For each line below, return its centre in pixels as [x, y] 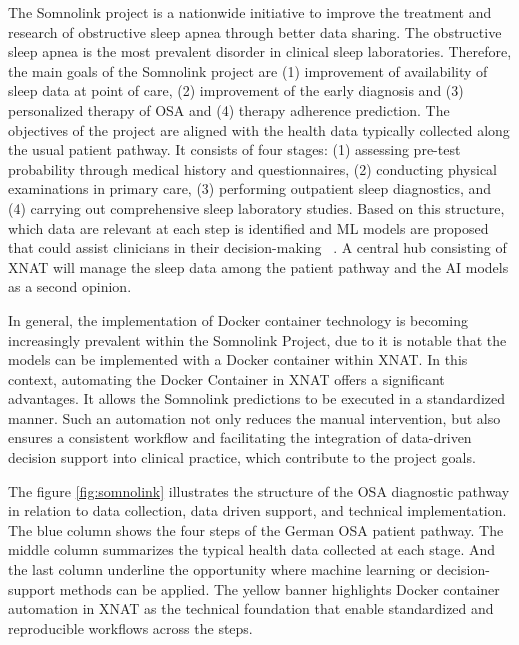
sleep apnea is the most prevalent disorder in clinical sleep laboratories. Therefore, [260, 51]
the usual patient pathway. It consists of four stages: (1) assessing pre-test [234, 149]
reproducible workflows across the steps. [130, 627]
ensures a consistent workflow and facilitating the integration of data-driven [240, 437]
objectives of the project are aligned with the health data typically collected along [259, 129]
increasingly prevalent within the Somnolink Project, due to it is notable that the [257, 339]
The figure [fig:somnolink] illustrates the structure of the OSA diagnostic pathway [259, 490]
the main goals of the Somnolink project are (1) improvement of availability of [248, 70]
